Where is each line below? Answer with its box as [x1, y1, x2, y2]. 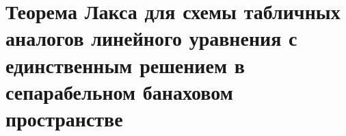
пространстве [5, 104, 123, 132]
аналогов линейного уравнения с [5, 24, 297, 52]
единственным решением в [5, 51, 245, 79]
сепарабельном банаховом [5, 77, 233, 105]
